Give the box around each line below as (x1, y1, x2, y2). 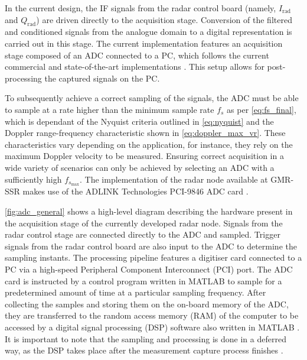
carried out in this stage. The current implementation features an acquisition (5, 37, 283, 49)
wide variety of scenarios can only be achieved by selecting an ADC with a (5, 161, 275, 173)
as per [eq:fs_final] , (227, 103, 296, 115)
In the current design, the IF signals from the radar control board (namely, (5, 2, 276, 14)
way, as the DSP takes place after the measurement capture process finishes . (5, 344, 283, 356)
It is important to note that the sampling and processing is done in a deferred (5, 332, 286, 345)
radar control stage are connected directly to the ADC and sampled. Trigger (5, 228, 280, 241)
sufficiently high (5, 173, 62, 185)
